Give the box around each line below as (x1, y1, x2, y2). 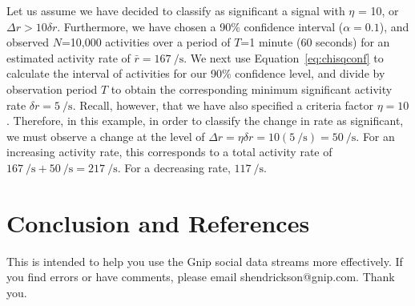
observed (6, 34, 50, 50)
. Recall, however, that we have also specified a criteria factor (72, 96, 373, 113)
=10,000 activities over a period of (61, 34, 231, 50)
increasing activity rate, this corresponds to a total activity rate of (6, 143, 332, 160)
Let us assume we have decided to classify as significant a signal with (6, 2, 345, 18)
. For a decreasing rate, (117, 159, 231, 175)
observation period (6, 80, 98, 97)
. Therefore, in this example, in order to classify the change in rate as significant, (6, 112, 404, 129)
